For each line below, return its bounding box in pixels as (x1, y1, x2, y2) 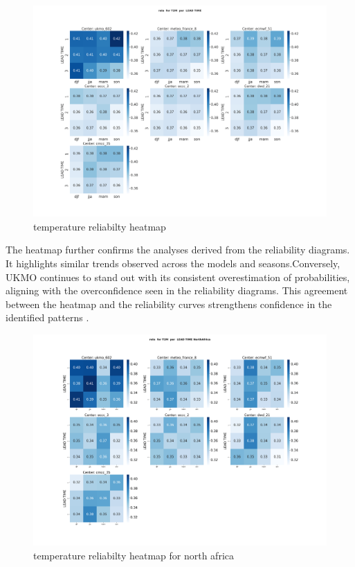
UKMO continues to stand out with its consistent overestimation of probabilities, (6, 269, 350, 284)
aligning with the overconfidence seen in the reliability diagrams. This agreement (6, 283, 348, 298)
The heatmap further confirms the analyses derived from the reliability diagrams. (6, 242, 350, 257)
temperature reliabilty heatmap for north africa (33, 548, 234, 562)
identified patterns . (6, 310, 89, 325)
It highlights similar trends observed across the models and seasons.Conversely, (6, 255, 340, 270)
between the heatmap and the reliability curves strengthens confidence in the (6, 296, 332, 311)
